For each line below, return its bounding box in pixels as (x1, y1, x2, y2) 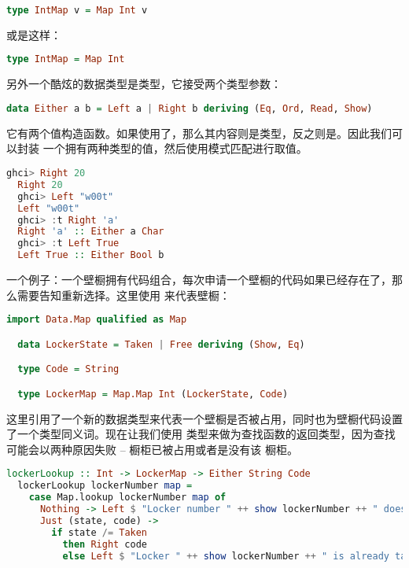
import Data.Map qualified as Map (6, 314, 187, 326)
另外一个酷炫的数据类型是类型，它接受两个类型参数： (6, 76, 282, 92)
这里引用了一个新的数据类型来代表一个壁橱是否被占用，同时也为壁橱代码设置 (6, 410, 403, 426)
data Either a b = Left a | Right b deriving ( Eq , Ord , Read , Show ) (6, 102, 373, 114)
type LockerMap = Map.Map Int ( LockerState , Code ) (17, 388, 289, 400)
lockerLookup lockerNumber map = (17, 480, 193, 492)
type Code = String (17, 363, 120, 375)
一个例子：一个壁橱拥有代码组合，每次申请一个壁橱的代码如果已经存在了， (6, 271, 392, 287)
